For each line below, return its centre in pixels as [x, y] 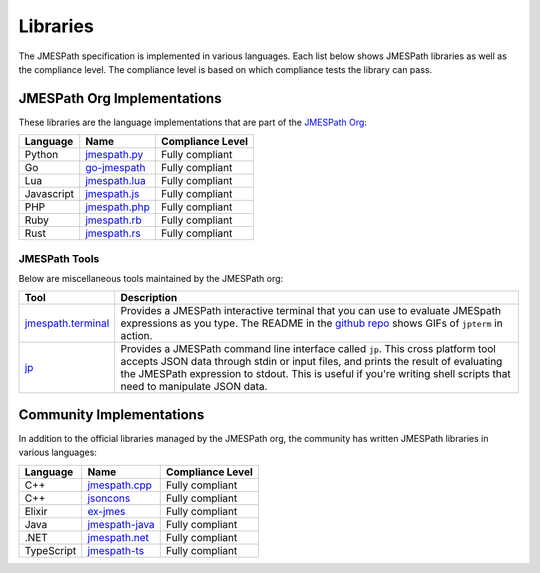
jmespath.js [112, 194]
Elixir [36, 511]
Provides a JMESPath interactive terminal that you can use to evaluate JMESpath [311, 311]
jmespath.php [117, 207]
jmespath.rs [113, 233]
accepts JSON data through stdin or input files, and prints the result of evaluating [311, 362]
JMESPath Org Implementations [120, 98]
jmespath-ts [116, 550]
